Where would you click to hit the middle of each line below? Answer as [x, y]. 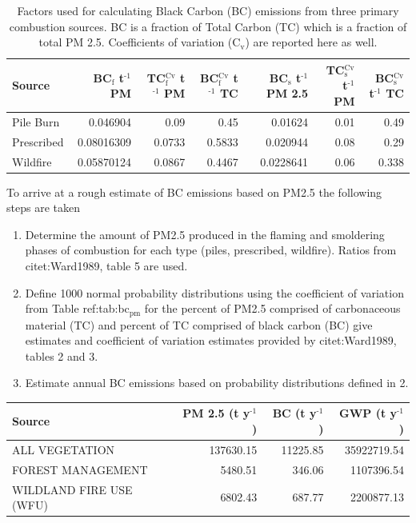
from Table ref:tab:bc [77, 308]
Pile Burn [36, 121]
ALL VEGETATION [64, 449]
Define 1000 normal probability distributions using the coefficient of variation [214, 292]
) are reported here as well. [311, 42]
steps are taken [43, 208]
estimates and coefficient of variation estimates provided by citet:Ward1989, [211, 340]
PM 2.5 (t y [216, 413]
